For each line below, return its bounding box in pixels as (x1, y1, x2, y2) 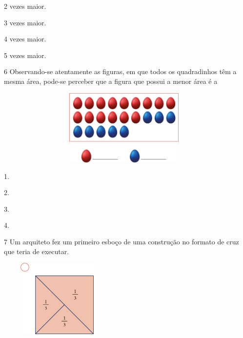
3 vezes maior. (4, 17, 46, 27)
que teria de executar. (4, 246, 69, 256)
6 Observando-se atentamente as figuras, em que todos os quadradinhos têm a (4, 66, 237, 77)
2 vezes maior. (4, 1, 46, 11)
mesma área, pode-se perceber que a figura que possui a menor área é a (4, 76, 218, 86)
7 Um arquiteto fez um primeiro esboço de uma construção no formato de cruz (4, 236, 239, 246)
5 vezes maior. (4, 50, 46, 60)
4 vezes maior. (4, 34, 46, 44)
